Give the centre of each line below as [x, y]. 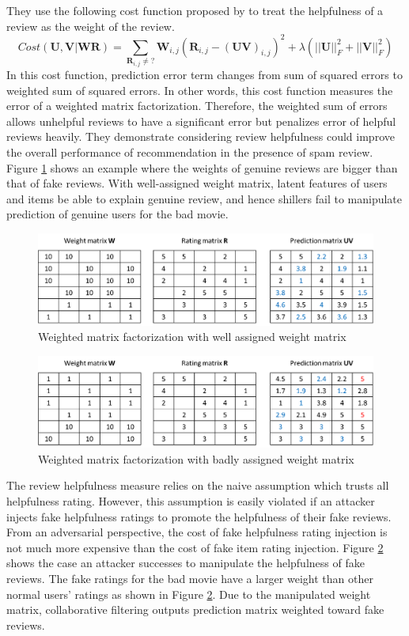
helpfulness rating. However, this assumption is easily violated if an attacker [191, 500]
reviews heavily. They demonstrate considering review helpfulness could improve [201, 136]
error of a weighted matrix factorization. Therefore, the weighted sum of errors [197, 106]
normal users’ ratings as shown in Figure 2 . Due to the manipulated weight [189, 594]
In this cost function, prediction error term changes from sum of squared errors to [204, 74]
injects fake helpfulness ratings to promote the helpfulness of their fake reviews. [199, 516]
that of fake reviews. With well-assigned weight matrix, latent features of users [197, 183]
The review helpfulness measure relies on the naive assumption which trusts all [198, 485]
